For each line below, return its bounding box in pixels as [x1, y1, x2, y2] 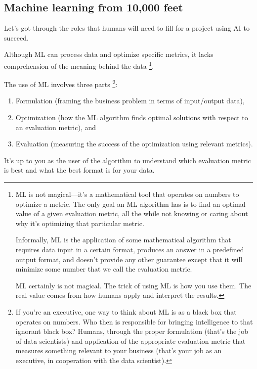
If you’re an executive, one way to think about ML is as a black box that [15, 306, 237, 317]
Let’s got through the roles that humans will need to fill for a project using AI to [4, 23, 250, 33]
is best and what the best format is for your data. [4, 165, 155, 175]
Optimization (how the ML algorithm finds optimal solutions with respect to [15, 112, 248, 123]
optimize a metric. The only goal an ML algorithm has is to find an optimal [15, 198, 246, 209]
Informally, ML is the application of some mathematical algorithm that [15, 234, 231, 245]
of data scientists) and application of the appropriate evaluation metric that [15, 335, 246, 346]
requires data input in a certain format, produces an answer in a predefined [15, 244, 244, 255]
